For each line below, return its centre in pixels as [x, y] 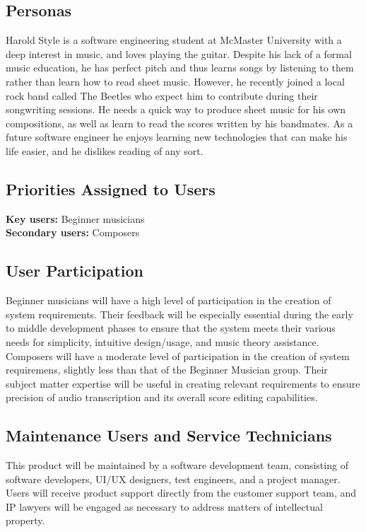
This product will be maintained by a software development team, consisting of [177, 465]
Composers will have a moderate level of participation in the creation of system [178, 355]
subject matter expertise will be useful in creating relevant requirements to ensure [183, 383]
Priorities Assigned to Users [111, 189]
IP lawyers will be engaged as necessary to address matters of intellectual [164, 506]
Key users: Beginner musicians [75, 218]
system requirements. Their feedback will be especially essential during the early [179, 314]
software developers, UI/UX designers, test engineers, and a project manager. [173, 479]
